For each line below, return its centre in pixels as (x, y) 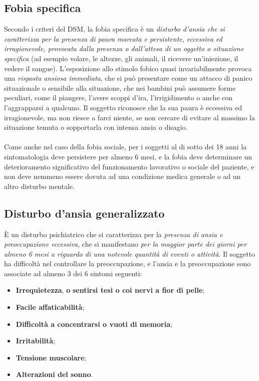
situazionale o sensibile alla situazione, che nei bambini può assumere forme (120, 87)
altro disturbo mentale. (39, 186)
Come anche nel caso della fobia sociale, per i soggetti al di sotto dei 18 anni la (125, 147)
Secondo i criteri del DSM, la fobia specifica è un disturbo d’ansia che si (114, 29)
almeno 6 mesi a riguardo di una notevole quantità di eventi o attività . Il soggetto (130, 253)
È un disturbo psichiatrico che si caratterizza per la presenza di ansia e (113, 234)
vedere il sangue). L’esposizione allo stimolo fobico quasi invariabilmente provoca (128, 68)
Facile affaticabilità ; (50, 307)
